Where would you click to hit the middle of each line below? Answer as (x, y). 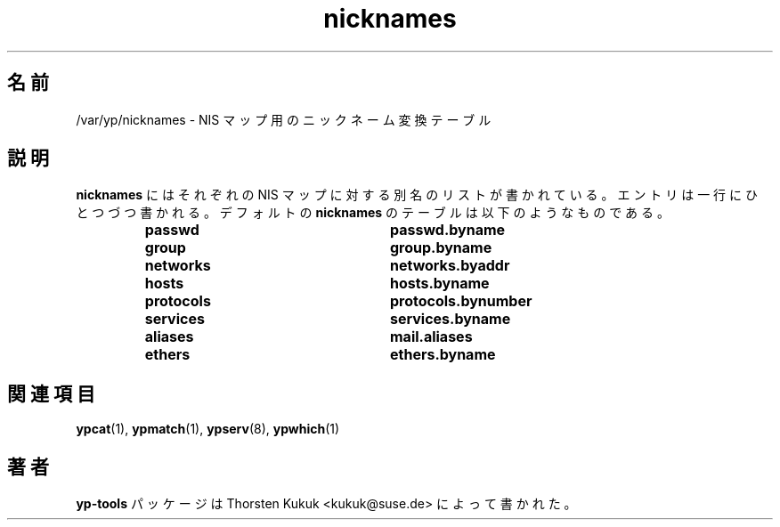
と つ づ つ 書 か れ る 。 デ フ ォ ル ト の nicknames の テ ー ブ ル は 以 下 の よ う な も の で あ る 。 (373, 213)
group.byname (441, 248)
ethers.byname (443, 355)
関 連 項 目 (51, 393)
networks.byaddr (450, 266)
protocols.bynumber (461, 301)
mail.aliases (431, 337)
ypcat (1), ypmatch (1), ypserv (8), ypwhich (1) (208, 429)
